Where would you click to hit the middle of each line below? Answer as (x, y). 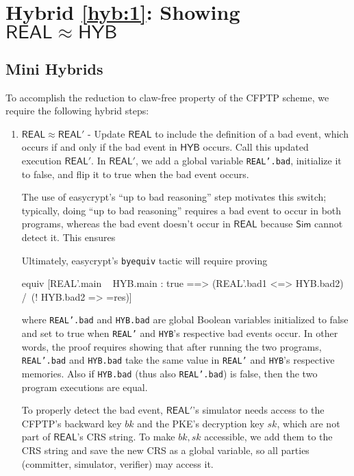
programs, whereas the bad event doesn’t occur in (126, 224)
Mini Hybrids (54, 68)
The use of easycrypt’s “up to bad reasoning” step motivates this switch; (174, 197)
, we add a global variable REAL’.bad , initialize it (238, 160)
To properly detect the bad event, (92, 410)
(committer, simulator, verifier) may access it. (117, 463)
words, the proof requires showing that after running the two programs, (172, 346)
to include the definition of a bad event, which (252, 133)
